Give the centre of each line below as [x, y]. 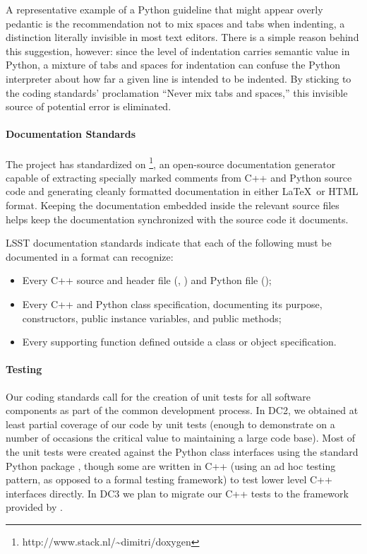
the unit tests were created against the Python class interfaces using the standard [182, 451]
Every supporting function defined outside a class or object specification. [179, 342]
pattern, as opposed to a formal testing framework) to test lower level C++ [169, 479]
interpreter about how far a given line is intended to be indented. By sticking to [179, 78]
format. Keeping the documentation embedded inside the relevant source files [173, 205]
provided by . [34, 507]
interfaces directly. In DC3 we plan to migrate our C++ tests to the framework [177, 493]
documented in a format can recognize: [90, 256]
